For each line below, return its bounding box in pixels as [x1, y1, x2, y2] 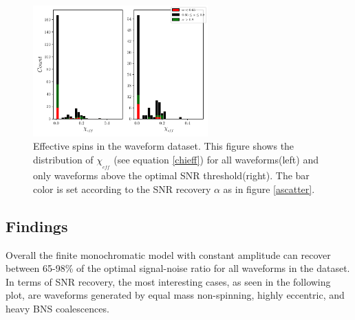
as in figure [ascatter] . [223, 181, 315, 196]
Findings [6, 215, 68, 236]
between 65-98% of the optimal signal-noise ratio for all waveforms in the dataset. [6, 261, 350, 275]
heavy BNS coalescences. [6, 301, 109, 315]
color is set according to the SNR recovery [33, 181, 211, 196]
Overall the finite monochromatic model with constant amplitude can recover [6, 247, 331, 262]
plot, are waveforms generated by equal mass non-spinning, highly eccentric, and [6, 288, 345, 302]
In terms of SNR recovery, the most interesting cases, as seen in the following [6, 274, 331, 288]
